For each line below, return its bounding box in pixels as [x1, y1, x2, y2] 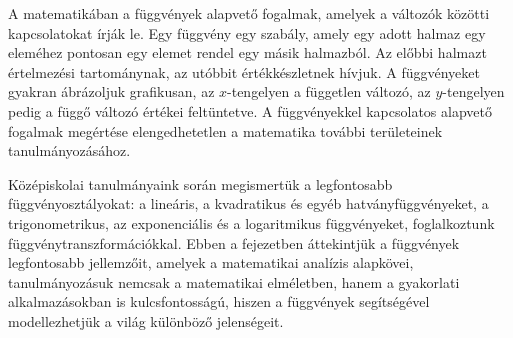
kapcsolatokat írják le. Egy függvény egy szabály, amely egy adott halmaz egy [8, 22, 486, 43]
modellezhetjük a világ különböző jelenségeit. [8, 310, 284, 331]
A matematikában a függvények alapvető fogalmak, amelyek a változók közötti [8, 3, 490, 23]
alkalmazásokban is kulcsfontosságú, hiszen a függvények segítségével [8, 291, 430, 312]
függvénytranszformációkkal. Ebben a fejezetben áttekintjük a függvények [8, 232, 460, 253]
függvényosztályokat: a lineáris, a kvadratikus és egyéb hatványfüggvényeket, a [8, 193, 489, 214]
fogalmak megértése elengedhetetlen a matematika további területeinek [8, 120, 443, 141]
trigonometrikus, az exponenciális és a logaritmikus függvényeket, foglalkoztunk [8, 212, 495, 233]
